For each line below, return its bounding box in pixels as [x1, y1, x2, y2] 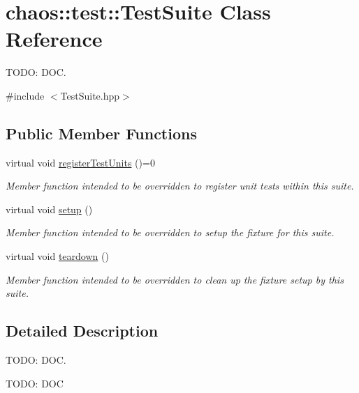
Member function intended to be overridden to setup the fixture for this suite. [6, 225, 335, 240]
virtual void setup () [6, 201, 93, 216]
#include [6, 88, 45, 102]
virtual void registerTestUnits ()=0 [6, 155, 155, 169]
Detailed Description [6, 320, 159, 341]
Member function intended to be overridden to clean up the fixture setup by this [6, 272, 344, 286]
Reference [6, 24, 103, 53]
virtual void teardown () [6, 249, 109, 263]
